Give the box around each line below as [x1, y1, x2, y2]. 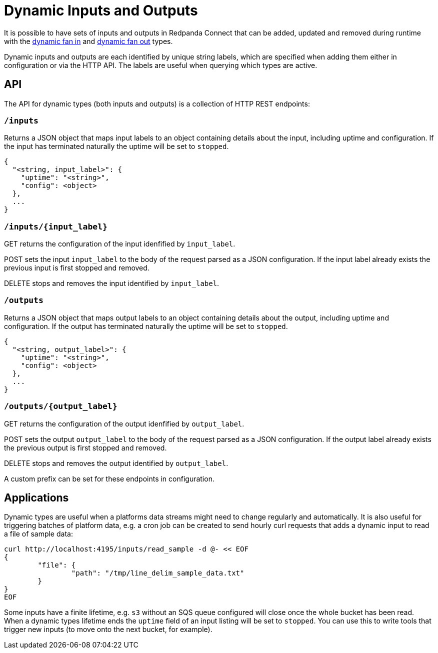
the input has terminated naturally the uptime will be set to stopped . [4, 142, 229, 151]
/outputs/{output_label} [4, 401, 117, 411]
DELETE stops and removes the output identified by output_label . [4, 458, 228, 467]
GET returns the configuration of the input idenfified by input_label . [4, 239, 235, 248]
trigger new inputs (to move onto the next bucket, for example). [4, 625, 212, 634]
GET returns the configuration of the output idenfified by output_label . [4, 419, 244, 428]
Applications [4, 491, 69, 504]
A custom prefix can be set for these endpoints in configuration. [4, 474, 214, 483]
